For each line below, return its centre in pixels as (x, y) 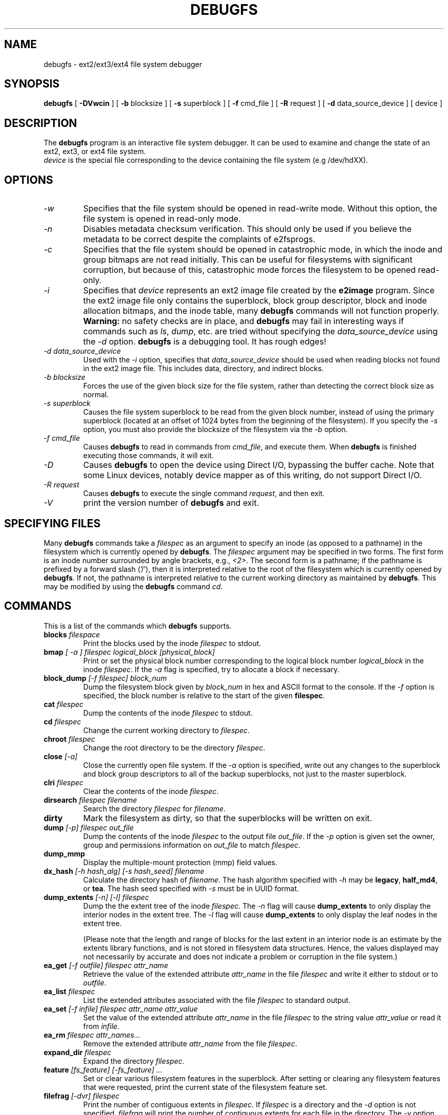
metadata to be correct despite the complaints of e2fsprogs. (199, 239)
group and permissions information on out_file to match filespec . (192, 845)
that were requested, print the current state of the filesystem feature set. (205, 1087)
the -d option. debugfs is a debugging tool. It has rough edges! (205, 342)
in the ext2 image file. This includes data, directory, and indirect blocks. (203, 369)
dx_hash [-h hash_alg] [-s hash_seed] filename (124, 871)
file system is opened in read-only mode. (162, 219)
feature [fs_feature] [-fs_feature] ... (103, 1069)
